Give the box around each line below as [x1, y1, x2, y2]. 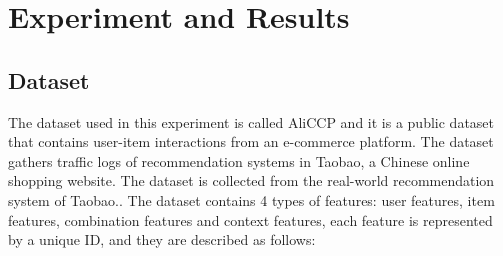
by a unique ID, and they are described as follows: [8, 229, 316, 250]
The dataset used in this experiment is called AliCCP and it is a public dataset [8, 111, 495, 132]
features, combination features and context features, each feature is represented [8, 209, 493, 230]
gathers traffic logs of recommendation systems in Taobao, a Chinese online [8, 150, 470, 171]
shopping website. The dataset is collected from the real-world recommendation [8, 170, 495, 191]
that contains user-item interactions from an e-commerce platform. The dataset [8, 131, 494, 152]
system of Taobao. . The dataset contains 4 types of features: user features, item [8, 189, 495, 210]
